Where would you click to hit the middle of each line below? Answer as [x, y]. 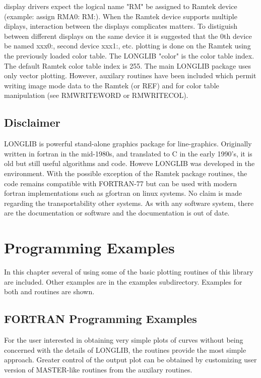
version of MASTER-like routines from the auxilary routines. [98, 369]
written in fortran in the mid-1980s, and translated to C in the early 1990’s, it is [128, 153]
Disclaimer [32, 122]
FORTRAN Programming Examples [101, 319]
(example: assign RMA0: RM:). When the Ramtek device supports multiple [121, 16]
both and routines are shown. [49, 291]
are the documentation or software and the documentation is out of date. [117, 213]
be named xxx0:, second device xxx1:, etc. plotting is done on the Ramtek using [127, 46]
